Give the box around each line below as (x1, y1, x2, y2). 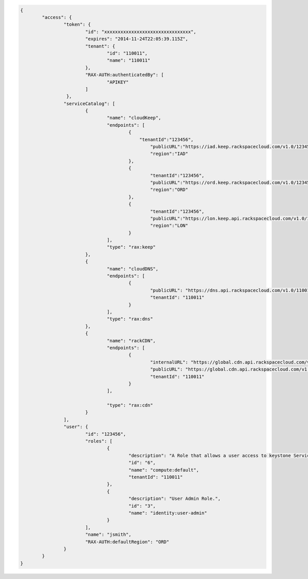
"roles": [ (85, 438, 113, 444)
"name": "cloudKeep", (107, 115, 161, 121)
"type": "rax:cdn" (107, 402, 153, 408)
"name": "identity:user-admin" (128, 510, 207, 516)
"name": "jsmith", (85, 532, 132, 537)
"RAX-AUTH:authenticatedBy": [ (85, 72, 164, 78)
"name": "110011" (107, 57, 151, 64)
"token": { (63, 22, 91, 28)
